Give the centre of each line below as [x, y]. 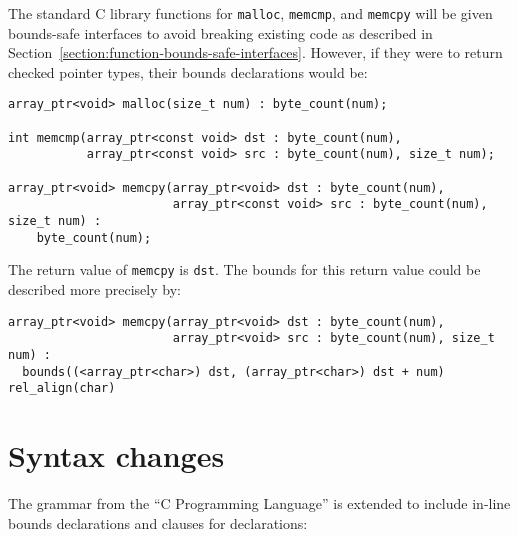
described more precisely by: [94, 289]
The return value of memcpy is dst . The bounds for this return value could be [244, 269]
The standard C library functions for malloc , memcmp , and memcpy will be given [250, 13]
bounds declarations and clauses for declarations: [158, 522]
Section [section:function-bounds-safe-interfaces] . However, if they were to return [255, 52]
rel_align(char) [62, 388]
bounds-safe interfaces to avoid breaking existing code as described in [220, 32]
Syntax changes [116, 455]
